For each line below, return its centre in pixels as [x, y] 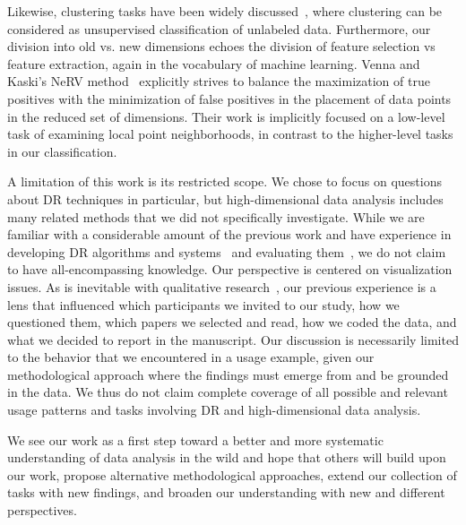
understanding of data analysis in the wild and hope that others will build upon [227, 457]
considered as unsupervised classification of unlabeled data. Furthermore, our [219, 28]
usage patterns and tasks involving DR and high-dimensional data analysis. [214, 410]
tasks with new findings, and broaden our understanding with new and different [226, 492]
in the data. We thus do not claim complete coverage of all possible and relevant [228, 392]
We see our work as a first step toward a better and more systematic [195, 439]
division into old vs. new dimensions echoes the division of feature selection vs [221, 46]
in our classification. [62, 151]
